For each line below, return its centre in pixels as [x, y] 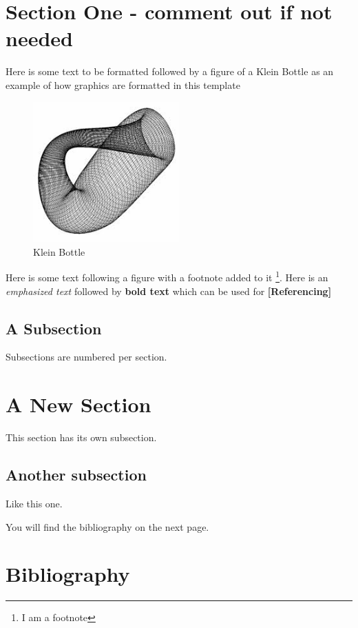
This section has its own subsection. [81, 437]
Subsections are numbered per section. [86, 357]
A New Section [78, 404]
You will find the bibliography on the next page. [107, 526]
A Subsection [54, 328]
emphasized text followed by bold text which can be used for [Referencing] [169, 291]
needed [39, 38]
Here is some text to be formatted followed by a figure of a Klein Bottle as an [170, 71]
